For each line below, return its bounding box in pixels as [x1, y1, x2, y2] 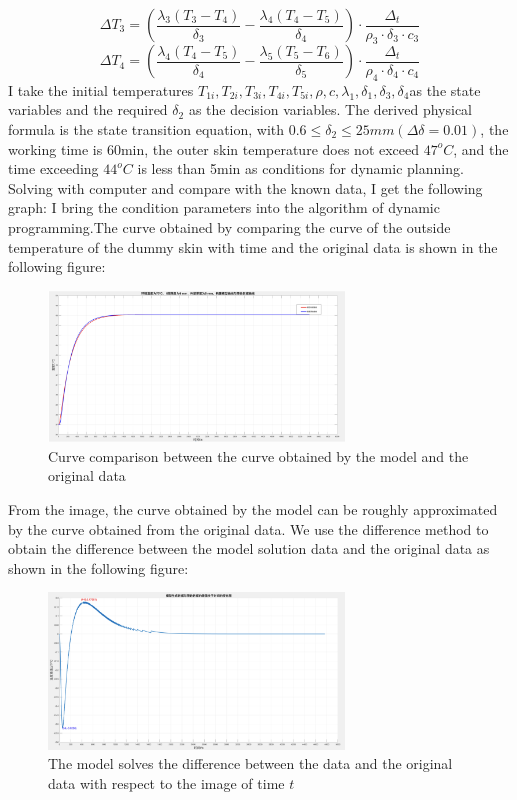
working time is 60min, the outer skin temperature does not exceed [8, 138, 420, 159]
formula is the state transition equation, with [8, 118, 285, 139]
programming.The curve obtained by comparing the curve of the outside [8, 216, 451, 237]
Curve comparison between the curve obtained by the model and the [48, 445, 469, 466]
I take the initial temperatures [8, 79, 194, 100]
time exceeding [8, 158, 99, 179]
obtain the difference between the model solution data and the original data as [8, 538, 490, 559]
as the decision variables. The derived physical [188, 99, 472, 120]
